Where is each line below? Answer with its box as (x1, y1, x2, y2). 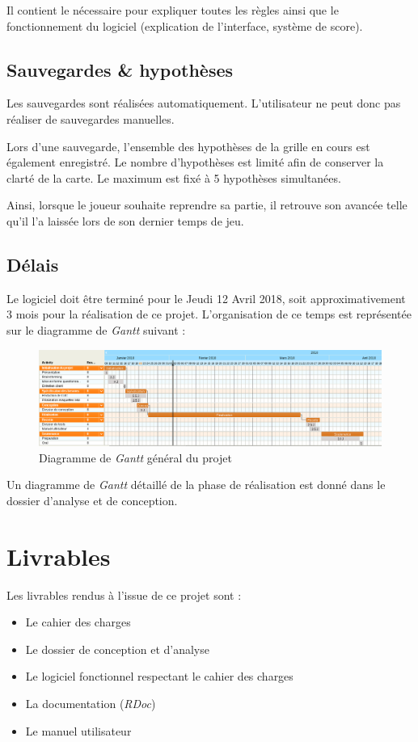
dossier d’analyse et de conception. (6, 491, 178, 508)
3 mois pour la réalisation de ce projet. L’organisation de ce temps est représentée (6, 306, 412, 323)
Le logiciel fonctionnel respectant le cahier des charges (25, 668, 293, 685)
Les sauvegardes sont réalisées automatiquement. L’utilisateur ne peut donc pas (6, 95, 401, 112)
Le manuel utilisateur (25, 722, 132, 739)
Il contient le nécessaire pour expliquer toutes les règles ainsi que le (6, 2, 339, 18)
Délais (6, 251, 59, 276)
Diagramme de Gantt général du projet (39, 449, 232, 466)
